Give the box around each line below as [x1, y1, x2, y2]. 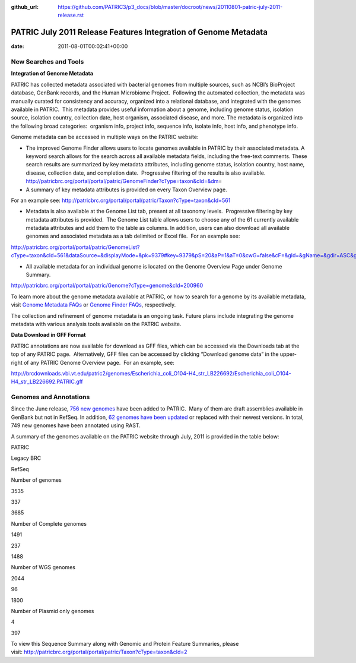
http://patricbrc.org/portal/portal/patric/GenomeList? [11, 244, 140, 251]
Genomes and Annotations [11, 393, 90, 401]
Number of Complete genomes [11, 520, 87, 527]
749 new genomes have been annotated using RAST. [11, 422, 141, 429]
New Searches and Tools [11, 58, 84, 66]
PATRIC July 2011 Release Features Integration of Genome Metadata [11, 27, 268, 37]
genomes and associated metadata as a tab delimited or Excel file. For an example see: [26, 232, 240, 240]
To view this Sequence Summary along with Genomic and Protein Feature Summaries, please [11, 640, 239, 648]
